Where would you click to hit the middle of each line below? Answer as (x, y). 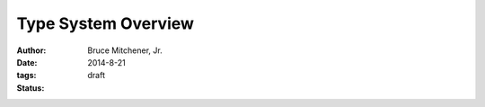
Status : (31, 88)
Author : (31, 50)
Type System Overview (106, 23)
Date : (27, 62)
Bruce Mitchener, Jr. (125, 50)
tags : (26, 76)
